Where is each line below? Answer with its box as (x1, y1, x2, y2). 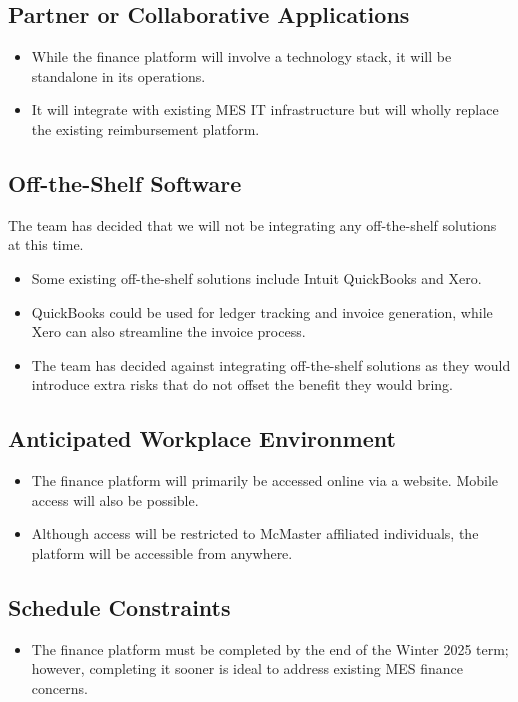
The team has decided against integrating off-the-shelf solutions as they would (31, 354, 511, 375)
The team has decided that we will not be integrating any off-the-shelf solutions (8, 214, 497, 235)
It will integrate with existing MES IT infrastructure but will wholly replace (31, 99, 499, 120)
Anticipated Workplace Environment (8, 423, 396, 454)
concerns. (31, 677, 88, 698)
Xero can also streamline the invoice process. (31, 321, 306, 342)
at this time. (8, 234, 84, 255)
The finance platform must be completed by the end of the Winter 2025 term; (31, 638, 509, 659)
